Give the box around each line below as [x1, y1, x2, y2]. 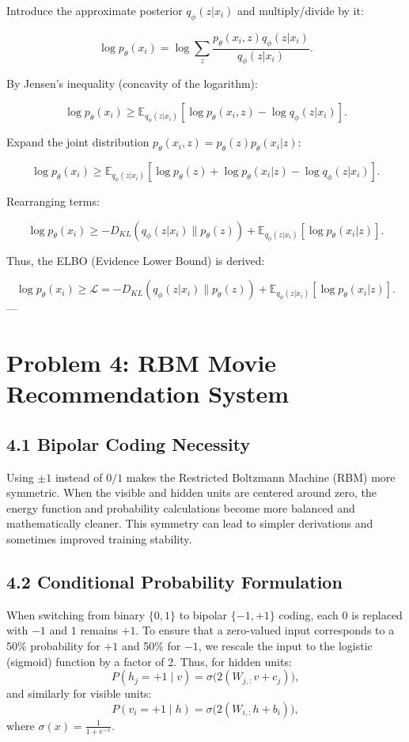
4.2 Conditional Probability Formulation [6, 570, 343, 594]
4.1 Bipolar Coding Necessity [6, 431, 251, 456]
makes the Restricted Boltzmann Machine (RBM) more [126, 468, 396, 485]
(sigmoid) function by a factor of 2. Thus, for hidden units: [6, 653, 292, 669]
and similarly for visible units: [6, 685, 152, 702]
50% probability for [6, 638, 100, 654]
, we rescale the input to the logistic [198, 638, 373, 654]
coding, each [278, 606, 339, 623]
